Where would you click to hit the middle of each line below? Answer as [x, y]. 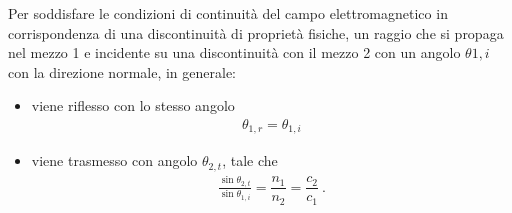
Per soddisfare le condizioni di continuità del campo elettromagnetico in [228, 13]
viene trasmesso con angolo [114, 160]
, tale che [250, 160]
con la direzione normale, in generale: [122, 71]
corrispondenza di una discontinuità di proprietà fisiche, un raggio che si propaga [256, 32]
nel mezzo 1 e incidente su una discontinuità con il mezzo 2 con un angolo [234, 52]
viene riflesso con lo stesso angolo [133, 105]
